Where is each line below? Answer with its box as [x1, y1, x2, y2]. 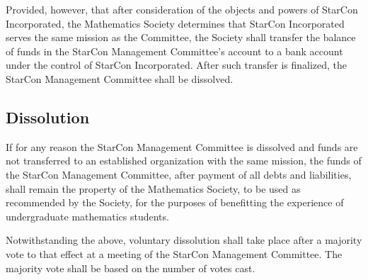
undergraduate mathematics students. [6, 208, 169, 223]
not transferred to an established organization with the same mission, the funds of [6, 153, 362, 168]
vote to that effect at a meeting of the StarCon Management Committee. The [6, 246, 343, 261]
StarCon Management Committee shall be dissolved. [6, 71, 234, 86]
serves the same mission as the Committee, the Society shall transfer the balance [6, 30, 356, 45]
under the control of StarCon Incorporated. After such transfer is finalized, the [6, 57, 347, 72]
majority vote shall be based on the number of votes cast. [6, 260, 255, 275]
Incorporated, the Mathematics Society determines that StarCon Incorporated [6, 16, 345, 30]
